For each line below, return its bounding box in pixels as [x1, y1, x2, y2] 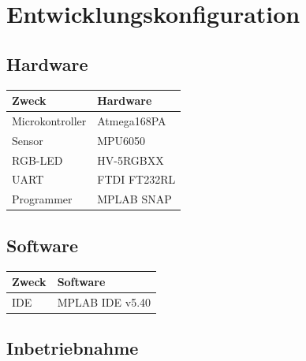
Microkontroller [12, 112, 87, 128]
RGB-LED [12, 151, 63, 168]
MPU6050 [97, 132, 146, 148]
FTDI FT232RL [97, 171, 176, 188]
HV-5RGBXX [97, 151, 164, 168]
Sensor [12, 132, 43, 148]
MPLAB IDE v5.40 [57, 293, 151, 310]
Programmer [12, 191, 73, 207]
